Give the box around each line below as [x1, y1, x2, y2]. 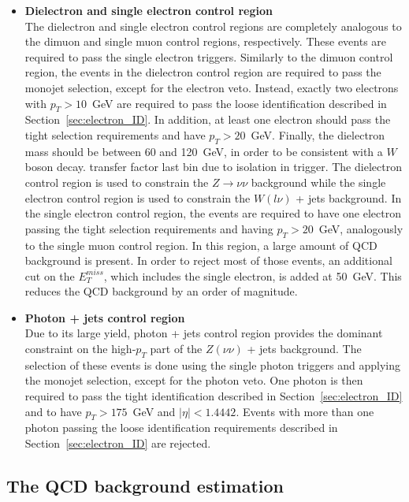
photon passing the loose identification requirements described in [24, 419, 338, 436]
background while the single [251, 173, 386, 190]
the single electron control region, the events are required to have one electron [24, 205, 401, 221]
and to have [24, 403, 82, 419]
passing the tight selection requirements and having [24, 220, 273, 236]
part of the [150, 340, 203, 357]
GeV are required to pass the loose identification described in [91, 95, 387, 111]
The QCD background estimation [6, 474, 284, 498]
